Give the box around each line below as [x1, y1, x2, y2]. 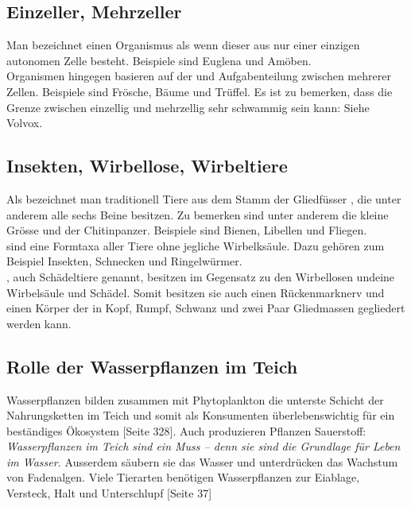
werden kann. [6, 315, 72, 331]
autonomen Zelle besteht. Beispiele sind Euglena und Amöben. [6, 52, 312, 68]
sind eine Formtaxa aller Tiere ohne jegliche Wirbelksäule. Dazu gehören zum [6, 237, 385, 253]
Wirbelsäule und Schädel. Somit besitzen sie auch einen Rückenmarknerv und [6, 284, 385, 300]
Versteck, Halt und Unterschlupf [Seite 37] [6, 485, 212, 501]
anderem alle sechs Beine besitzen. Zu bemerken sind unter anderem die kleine [6, 206, 389, 223]
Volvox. [6, 114, 43, 131]
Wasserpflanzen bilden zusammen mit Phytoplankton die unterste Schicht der [6, 391, 384, 408]
